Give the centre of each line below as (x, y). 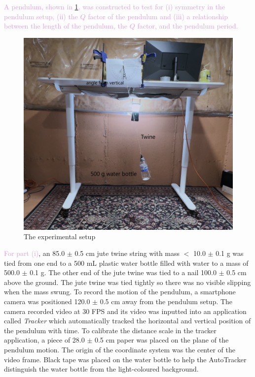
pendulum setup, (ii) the (41, 16)
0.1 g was (230, 253)
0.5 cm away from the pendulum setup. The (166, 301)
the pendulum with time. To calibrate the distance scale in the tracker (110, 330)
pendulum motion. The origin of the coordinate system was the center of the (120, 350)
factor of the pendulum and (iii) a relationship (158, 16)
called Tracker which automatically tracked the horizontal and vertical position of (127, 321)
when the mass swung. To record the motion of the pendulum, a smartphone (120, 292)
